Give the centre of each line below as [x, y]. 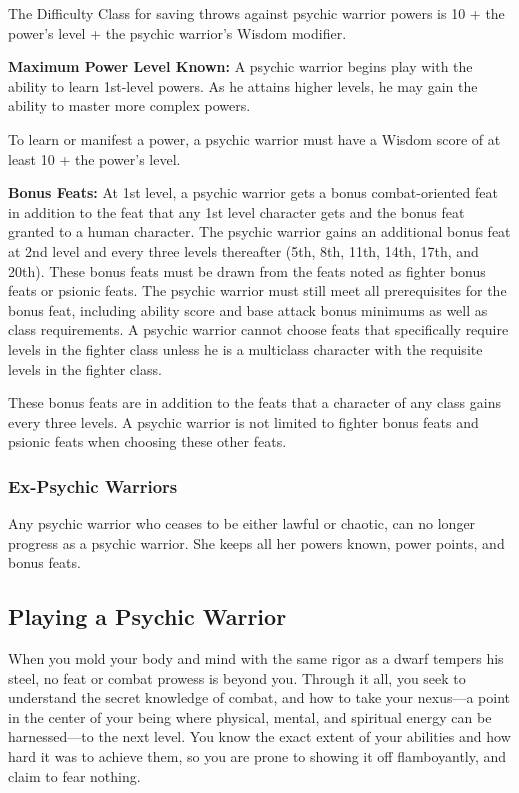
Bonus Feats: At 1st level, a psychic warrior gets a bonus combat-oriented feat [253, 192]
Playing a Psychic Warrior [147, 616]
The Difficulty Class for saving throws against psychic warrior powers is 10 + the [256, 13]
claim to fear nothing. [74, 775]
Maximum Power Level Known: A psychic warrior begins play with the [240, 66]
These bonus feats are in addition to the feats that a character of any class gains [254, 402]
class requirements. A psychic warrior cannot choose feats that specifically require [258, 329]
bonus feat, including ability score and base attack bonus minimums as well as [248, 309]
